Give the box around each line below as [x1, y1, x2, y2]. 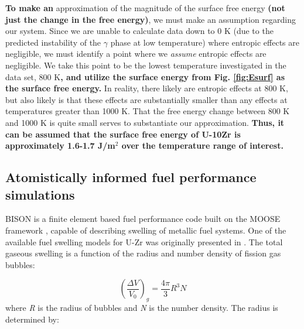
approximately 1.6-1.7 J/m [5, 139, 115, 152]
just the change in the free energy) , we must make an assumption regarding [5, 13, 296, 25]
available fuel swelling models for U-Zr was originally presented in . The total [5, 235, 283, 248]
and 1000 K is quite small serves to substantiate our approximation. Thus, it [5, 116, 285, 128]
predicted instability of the [5, 36, 101, 48]
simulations [5, 185, 75, 203]
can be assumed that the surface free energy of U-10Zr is [5, 128, 241, 140]
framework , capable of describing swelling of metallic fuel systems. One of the [5, 224, 286, 236]
